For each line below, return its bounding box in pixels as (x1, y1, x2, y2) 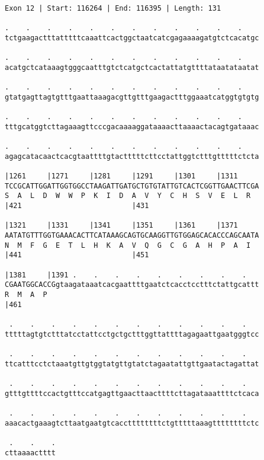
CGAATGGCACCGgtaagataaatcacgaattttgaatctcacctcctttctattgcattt (5, 280, 259, 289)
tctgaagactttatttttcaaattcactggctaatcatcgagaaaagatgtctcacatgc (5, 33, 259, 42)
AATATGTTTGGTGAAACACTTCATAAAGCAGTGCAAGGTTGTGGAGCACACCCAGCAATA (5, 231, 259, 240)
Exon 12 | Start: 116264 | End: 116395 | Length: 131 (5, 4, 221, 12)
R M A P (5, 290, 47, 299)
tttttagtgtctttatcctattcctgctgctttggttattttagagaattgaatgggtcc (5, 330, 259, 338)
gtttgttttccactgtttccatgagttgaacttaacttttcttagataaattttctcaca (5, 389, 259, 398)
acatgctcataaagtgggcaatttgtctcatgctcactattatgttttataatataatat (5, 63, 259, 72)
